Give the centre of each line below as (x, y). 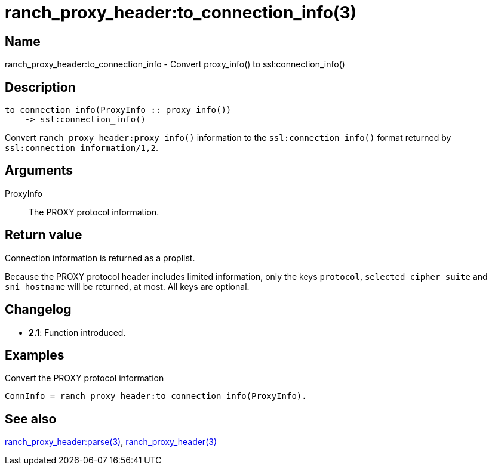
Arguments (39, 171)
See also (31, 419)
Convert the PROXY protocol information (84, 378)
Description (40, 87)
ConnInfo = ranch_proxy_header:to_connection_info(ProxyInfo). (156, 396)
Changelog (38, 310)
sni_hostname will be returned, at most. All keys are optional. (127, 286)
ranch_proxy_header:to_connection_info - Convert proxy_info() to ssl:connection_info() (175, 64)
